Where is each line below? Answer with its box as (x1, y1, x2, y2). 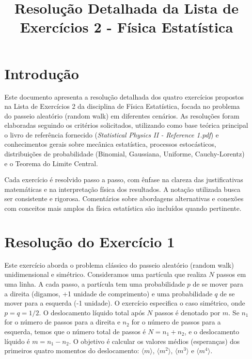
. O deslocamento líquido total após (39, 307, 145, 317)
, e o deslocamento (184, 326, 239, 336)
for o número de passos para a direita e (4, 317, 121, 327)
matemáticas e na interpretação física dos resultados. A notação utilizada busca (4, 184, 241, 194)
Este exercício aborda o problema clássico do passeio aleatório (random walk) (4, 259, 234, 270)
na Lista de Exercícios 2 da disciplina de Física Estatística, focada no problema (4, 101, 240, 111)
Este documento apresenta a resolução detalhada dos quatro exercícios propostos (4, 91, 244, 102)
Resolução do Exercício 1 (4, 231, 175, 251)
